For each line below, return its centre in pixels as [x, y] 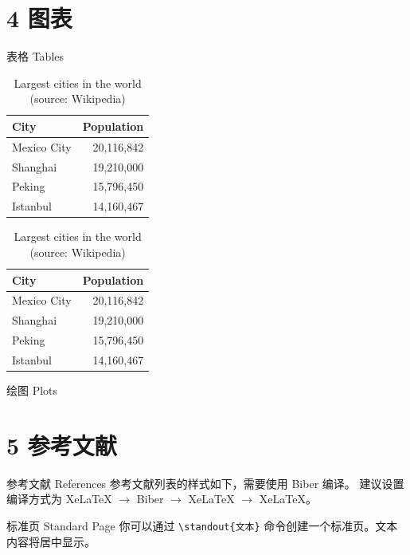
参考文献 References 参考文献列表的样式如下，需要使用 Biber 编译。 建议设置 [205, 483]
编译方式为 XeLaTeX [59, 499]
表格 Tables [35, 56]
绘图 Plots [32, 390]
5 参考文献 [62, 445]
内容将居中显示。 [51, 541]
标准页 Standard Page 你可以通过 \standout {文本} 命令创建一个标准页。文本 [202, 525]
